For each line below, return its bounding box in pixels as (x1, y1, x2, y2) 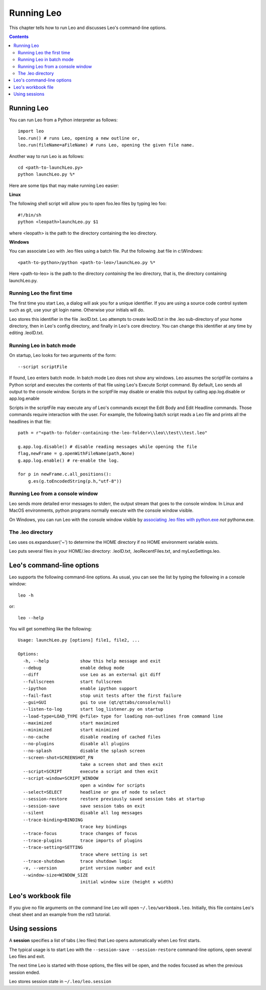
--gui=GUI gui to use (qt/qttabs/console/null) (23, 699, 171, 705)
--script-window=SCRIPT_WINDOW (23, 775, 99, 781)
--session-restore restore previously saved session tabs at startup (23, 796, 205, 802)
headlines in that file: (9, 419, 52, 424)
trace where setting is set (80, 851, 148, 857)
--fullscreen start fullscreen (23, 679, 122, 685)
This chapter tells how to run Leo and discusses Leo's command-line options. (9, 25, 167, 31)
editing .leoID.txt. (9, 330, 44, 336)
